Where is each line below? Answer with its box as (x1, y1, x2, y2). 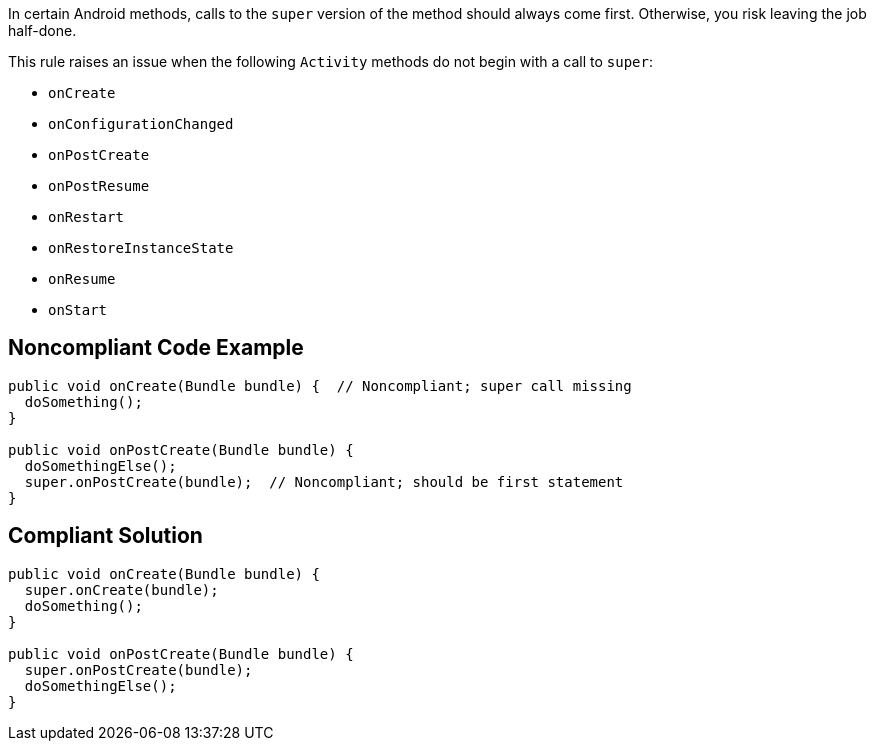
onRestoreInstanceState (48, 240, 234, 256)
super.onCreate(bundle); (24, 581, 219, 598)
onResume (48, 271, 116, 287)
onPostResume (48, 178, 150, 194)
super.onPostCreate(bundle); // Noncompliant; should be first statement (24, 473, 624, 490)
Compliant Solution (8, 523, 203, 549)
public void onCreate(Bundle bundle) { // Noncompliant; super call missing (8, 377, 632, 394)
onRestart (48, 209, 124, 225)
